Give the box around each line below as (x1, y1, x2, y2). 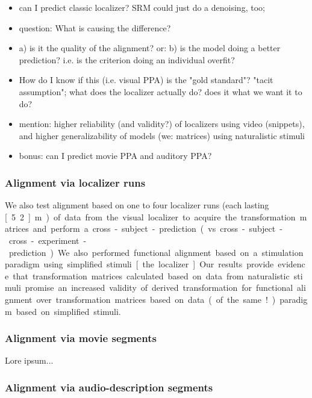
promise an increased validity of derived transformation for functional (25, 281, 293, 294)
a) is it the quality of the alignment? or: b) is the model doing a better (19, 42, 281, 54)
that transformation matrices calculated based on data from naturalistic (13, 269, 290, 282)
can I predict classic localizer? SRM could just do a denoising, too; (19, 1, 265, 13)
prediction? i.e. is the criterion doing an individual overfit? (19, 53, 235, 66)
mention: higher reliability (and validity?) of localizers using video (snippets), (19, 117, 305, 130)
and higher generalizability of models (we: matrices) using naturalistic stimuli (19, 129, 305, 141)
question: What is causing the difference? (19, 21, 171, 34)
